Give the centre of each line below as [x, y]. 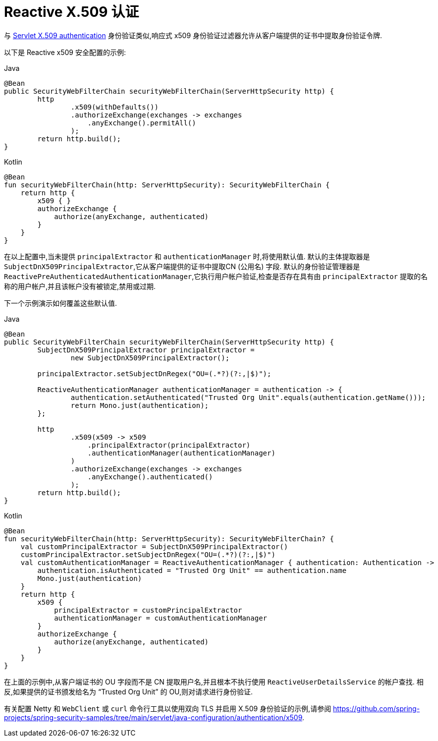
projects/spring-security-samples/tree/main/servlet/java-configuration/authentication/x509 [153, 717]
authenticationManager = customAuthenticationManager [161, 618]
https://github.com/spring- [377, 708]
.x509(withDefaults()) [114, 107]
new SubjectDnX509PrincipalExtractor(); [150, 358]
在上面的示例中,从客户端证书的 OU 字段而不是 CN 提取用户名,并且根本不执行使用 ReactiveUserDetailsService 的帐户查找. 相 [214, 682]
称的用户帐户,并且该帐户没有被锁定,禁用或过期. [80, 286]
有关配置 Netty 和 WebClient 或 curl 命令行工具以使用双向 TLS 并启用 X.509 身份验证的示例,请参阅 [168, 708]
